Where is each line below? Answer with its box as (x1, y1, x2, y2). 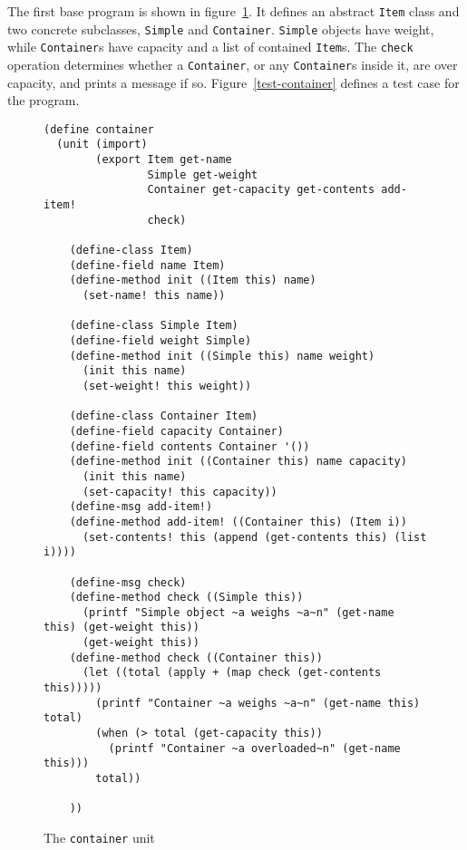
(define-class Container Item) (69, 410, 258, 423)
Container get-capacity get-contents (147, 183, 375, 197)
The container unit (44, 828, 155, 846)
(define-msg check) (69, 575, 187, 589)
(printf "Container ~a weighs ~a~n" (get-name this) (95, 696, 421, 710)
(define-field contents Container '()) (69, 439, 310, 453)
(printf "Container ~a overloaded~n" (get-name (108, 741, 401, 755)
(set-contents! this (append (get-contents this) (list (82, 530, 427, 544)
